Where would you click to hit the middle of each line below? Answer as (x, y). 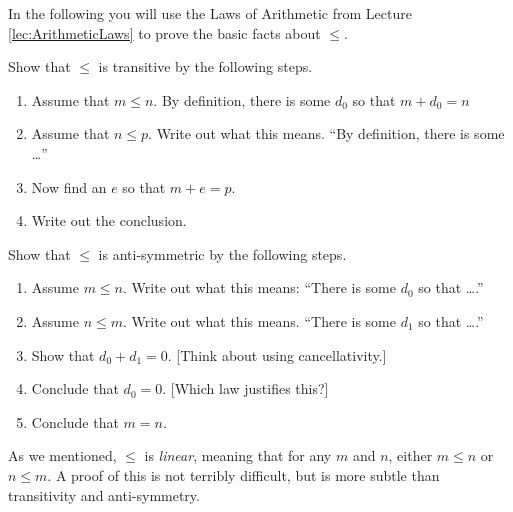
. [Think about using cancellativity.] (277, 354)
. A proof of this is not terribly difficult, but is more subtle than (243, 474)
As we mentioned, (62, 455)
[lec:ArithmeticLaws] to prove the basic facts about (164, 32)
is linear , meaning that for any (238, 455)
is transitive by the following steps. (205, 66)
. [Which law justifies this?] (245, 388)
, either (410, 455)
